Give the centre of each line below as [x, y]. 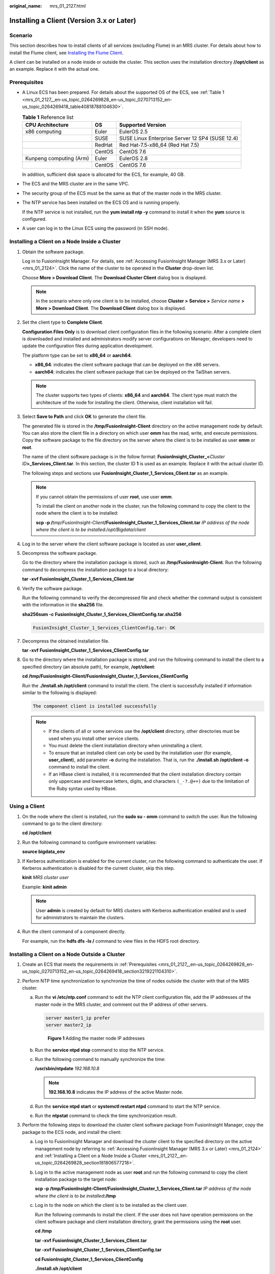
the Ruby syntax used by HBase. [83, 788]
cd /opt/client [37, 833]
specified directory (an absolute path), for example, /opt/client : [89, 667]
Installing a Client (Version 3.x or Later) [73, 20]
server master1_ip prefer [78, 1018]
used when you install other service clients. [94, 738]
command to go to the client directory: [62, 824]
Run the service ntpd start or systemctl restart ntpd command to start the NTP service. [128, 1106]
